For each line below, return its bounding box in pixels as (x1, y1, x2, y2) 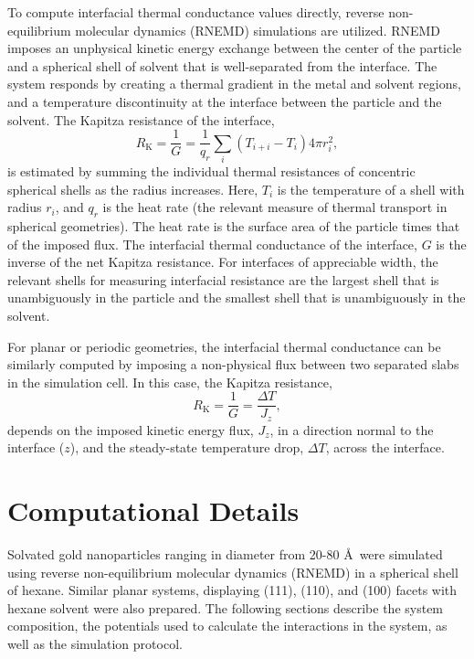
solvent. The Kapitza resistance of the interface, (7, 110, 275, 129)
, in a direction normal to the (269, 420, 434, 439)
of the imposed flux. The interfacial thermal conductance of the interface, (7, 234, 417, 253)
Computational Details (7, 492, 300, 529)
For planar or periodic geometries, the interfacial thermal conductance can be (7, 336, 441, 356)
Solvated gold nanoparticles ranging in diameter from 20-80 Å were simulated (7, 545, 443, 564)
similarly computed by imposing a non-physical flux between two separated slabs (7, 355, 459, 374)
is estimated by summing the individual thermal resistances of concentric (7, 161, 416, 180)
